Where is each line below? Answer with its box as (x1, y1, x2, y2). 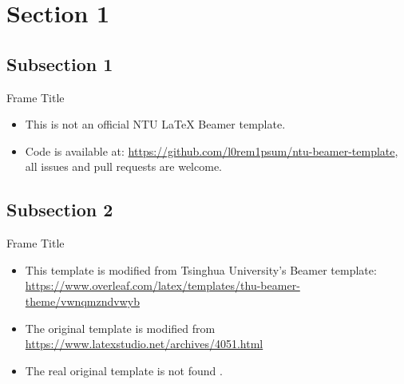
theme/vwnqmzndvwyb (25, 292, 140, 309)
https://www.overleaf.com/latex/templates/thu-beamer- (25, 277, 300, 294)
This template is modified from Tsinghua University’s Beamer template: (25, 261, 377, 278)
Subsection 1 (6, 51, 113, 76)
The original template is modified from (25, 319, 216, 336)
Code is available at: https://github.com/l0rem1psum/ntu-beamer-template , (25, 142, 398, 159)
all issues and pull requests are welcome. (25, 158, 222, 175)
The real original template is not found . (25, 362, 223, 378)
